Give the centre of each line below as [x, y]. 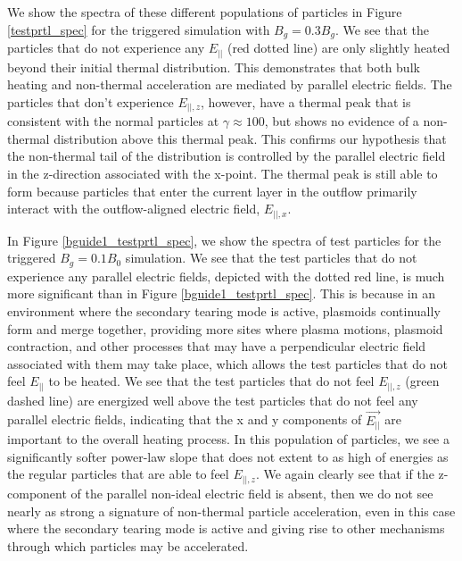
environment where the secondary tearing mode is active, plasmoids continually [224, 310]
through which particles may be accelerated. [128, 545]
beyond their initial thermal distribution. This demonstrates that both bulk [214, 67]
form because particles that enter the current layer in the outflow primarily [212, 191]
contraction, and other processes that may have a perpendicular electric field [217, 346]
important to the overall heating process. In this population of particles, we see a [228, 439]
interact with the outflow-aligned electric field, [134, 209]
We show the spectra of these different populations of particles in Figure [205, 12]
